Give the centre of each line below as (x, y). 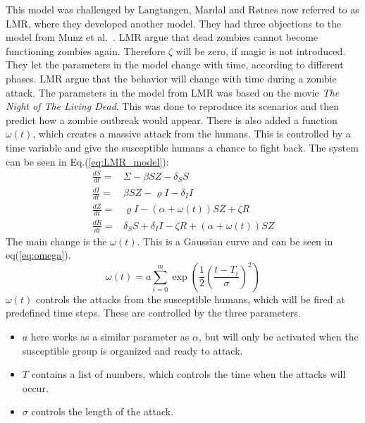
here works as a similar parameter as (110, 336)
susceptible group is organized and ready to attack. (132, 350)
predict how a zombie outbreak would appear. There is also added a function (172, 119)
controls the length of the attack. (103, 411)
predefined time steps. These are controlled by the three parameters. (153, 313)
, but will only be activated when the (278, 336)
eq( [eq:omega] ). (38, 255)
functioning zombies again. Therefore (86, 50)
